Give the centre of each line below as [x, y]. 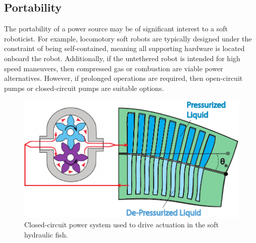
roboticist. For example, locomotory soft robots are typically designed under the [128, 38]
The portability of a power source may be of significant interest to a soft [116, 29]
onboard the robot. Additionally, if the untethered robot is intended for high [122, 58]
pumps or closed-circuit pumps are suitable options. [84, 88]
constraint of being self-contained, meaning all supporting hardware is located [124, 48]
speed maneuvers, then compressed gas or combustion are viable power [114, 68]
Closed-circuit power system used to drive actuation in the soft [122, 225]
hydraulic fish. [46, 234]
